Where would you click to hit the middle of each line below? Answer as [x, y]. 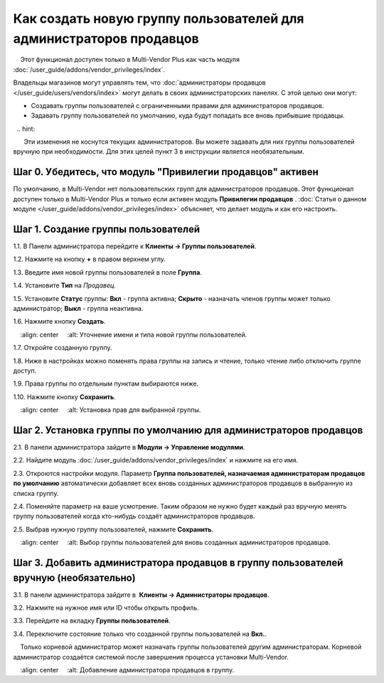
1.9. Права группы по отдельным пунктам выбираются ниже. [106, 383]
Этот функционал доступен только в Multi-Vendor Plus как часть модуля [130, 60]
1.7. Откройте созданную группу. [63, 348]
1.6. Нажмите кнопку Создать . [59, 322]
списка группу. [36, 493]
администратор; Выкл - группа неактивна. [78, 309]
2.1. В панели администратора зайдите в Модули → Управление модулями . [129, 448]
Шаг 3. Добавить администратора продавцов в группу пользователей [178, 562]
